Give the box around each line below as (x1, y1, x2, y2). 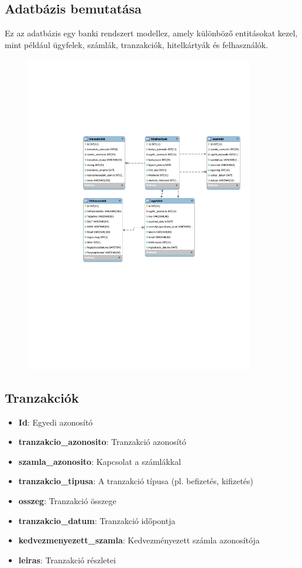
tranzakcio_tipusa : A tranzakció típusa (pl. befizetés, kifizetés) (18, 475, 253, 487)
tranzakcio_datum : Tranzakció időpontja (18, 514, 176, 526)
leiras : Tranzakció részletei (18, 553, 116, 566)
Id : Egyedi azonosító (18, 416, 93, 428)
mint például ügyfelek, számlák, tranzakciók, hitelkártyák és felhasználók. (5, 38, 268, 50)
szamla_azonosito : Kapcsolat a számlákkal (18, 455, 181, 467)
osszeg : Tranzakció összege (18, 494, 116, 506)
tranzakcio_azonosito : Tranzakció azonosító (18, 436, 187, 448)
